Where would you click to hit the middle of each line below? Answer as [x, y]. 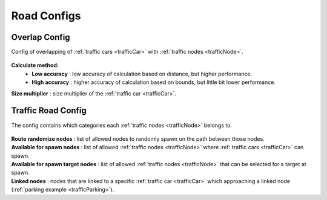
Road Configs [46, 16]
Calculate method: [35, 65]
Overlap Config [41, 37]
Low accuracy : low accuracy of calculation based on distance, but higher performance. [142, 74]
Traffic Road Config [49, 111]
